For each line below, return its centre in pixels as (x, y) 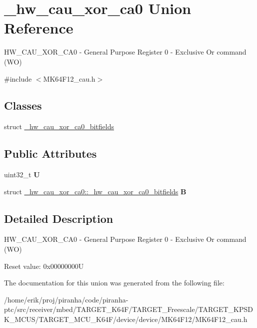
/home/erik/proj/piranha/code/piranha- (66, 299)
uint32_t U (22, 175)
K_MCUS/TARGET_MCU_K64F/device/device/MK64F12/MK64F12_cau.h (126, 319)
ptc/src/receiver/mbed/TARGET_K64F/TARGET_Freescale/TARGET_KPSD (128, 309)
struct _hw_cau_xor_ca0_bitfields (59, 126)
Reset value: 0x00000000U (44, 266)
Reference (39, 28)
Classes (23, 105)
